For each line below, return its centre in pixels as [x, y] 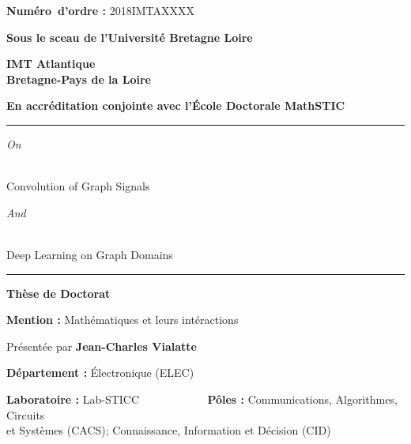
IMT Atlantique [51, 64]
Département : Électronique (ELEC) [100, 373]
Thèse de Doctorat [58, 293]
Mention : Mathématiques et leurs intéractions [123, 320]
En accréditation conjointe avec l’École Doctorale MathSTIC [176, 105]
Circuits [26, 414]
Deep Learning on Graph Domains [90, 254]
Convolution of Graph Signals [78, 186]
